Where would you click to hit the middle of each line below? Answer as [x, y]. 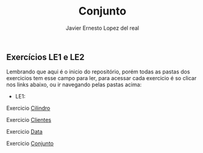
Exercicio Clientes [29, 120]
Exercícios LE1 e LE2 [45, 57]
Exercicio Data [24, 132]
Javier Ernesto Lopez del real [102, 28]
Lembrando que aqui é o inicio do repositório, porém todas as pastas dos [98, 72]
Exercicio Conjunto [30, 143]
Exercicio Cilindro [28, 108]
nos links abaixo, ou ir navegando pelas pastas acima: [74, 85]
